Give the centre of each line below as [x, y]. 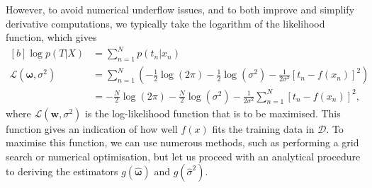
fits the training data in [263, 128]
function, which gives [51, 37]
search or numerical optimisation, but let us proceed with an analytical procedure [183, 156]
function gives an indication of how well [92, 128]
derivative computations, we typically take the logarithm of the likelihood [165, 23]
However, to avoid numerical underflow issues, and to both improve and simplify [180, 9]
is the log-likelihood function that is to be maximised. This [213, 113]
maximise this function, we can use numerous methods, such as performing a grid [182, 142]
